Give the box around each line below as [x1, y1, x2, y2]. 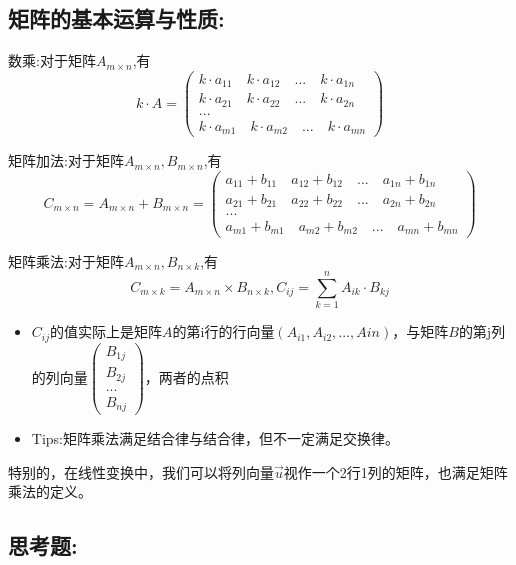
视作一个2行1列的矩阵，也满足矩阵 [283, 461, 508, 482]
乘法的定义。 [8, 481, 92, 502]
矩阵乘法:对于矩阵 [8, 250, 124, 271]
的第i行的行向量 [172, 321, 275, 342]
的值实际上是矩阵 [50, 321, 163, 342]
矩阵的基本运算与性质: [8, 3, 225, 34]
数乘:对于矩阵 [8, 50, 96, 71]
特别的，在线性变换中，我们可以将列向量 [8, 461, 274, 482]
